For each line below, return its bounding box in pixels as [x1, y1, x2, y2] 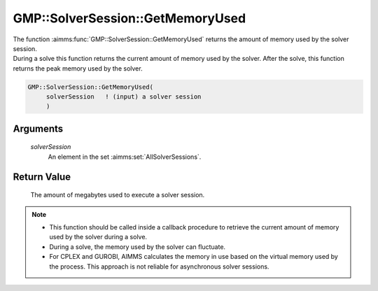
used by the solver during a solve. [49, 233, 147, 241]
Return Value [13, 171, 71, 183]
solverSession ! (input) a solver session [45, 93, 202, 101]
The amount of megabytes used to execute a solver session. [30, 191, 205, 199]
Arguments [13, 122, 64, 134]
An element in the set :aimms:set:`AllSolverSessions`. [48, 152, 202, 161]
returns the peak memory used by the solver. [13, 64, 143, 73]
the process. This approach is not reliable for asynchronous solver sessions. [49, 262, 269, 271]
